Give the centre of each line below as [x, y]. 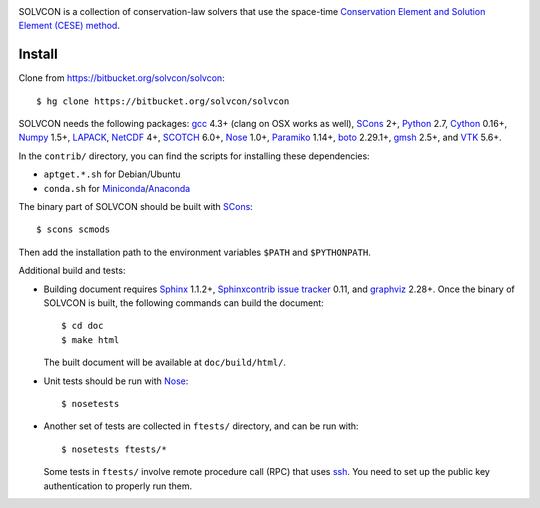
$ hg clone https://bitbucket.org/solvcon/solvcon [163, 101]
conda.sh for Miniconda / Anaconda [117, 188]
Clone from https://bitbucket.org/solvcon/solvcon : [121, 78]
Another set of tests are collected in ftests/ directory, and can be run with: [201, 426]
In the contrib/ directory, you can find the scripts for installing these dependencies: [194, 156]
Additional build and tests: [72, 271]
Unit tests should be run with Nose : [116, 381]
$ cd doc [82, 326]
